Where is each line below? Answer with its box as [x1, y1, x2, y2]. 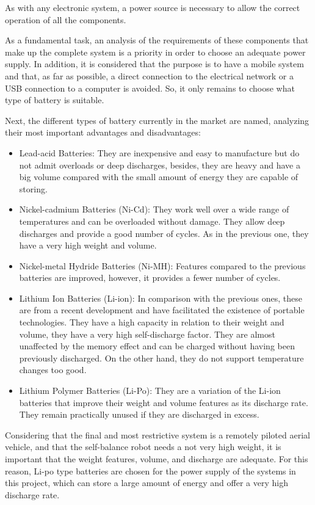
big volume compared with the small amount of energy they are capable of [19, 170, 299, 183]
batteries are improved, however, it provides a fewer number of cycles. [19, 271, 281, 284]
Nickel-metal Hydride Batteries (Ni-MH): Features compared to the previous [19, 259, 306, 272]
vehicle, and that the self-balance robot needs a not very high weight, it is [5, 440, 281, 453]
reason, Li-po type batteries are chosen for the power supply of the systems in [5, 464, 296, 477]
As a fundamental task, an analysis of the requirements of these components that [5, 34, 309, 46]
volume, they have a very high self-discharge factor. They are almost [19, 327, 275, 340]
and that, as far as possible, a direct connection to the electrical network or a [5, 69, 294, 82]
